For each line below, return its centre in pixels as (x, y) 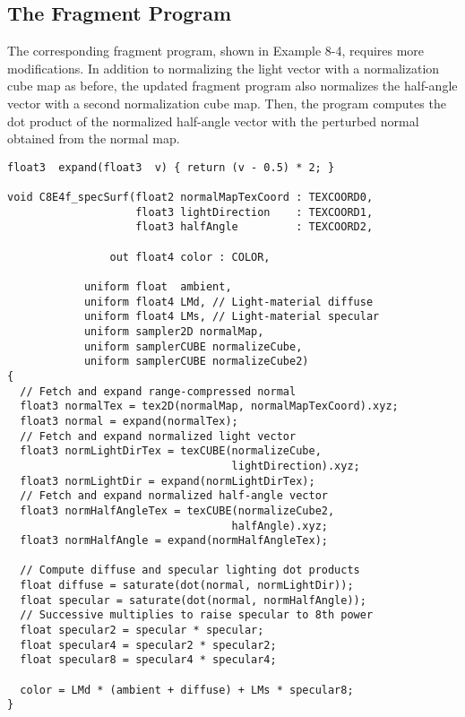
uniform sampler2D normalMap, (174, 331)
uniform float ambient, (158, 287)
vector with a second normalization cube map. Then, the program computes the (227, 103)
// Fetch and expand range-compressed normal (158, 391)
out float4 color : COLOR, (190, 257)
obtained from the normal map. (94, 138)
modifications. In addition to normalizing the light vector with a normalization (224, 68)
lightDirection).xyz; (296, 466)
